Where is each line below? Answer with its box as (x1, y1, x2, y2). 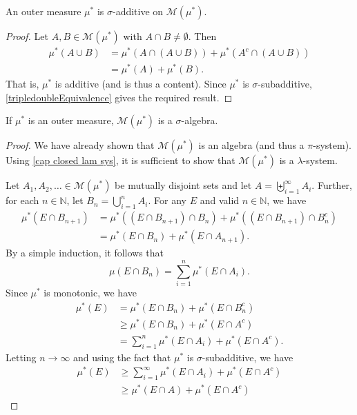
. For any (148, 193, 186, 207)
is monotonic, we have (44, 285, 137, 299)
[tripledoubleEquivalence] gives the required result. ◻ (6, 90, 233, 104)
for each (6, 193, 39, 207)
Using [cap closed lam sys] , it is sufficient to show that (6, 153, 235, 168)
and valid (200, 193, 240, 207)
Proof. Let (6, 29, 48, 43)
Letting (6, 350, 37, 364)
